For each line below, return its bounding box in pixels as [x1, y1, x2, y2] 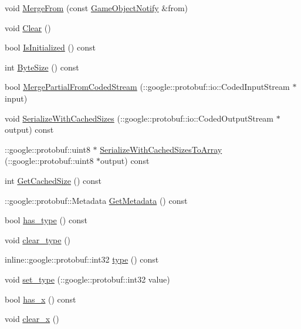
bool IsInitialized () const [5, 41, 96, 53]
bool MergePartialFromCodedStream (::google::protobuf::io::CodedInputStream [5, 80, 290, 93]
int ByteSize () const [5, 61, 79, 73]
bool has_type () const [5, 214, 87, 226]
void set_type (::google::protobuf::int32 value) [5, 273, 170, 285]
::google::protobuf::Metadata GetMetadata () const [5, 194, 188, 206]
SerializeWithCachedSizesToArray [100, 143, 222, 155]
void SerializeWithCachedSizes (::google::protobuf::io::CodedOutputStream [5, 112, 274, 124]
